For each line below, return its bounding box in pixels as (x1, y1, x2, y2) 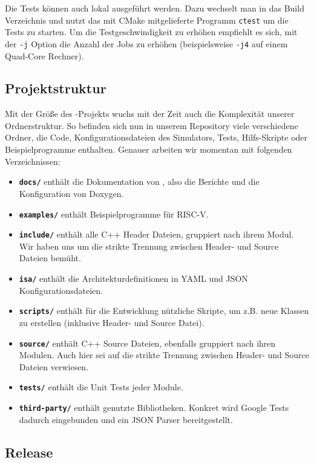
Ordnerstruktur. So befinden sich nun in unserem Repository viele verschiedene (5, 119, 298, 132)
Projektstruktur (5, 79, 106, 98)
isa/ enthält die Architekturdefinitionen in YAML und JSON (19, 272, 248, 285)
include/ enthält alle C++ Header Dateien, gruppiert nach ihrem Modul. (19, 228, 294, 241)
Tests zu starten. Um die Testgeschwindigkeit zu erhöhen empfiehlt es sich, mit (5, 25, 298, 38)
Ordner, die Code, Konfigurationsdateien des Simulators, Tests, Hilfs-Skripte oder (5, 131, 308, 144)
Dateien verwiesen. (19, 360, 89, 373)
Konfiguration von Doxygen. (19, 187, 124, 199)
